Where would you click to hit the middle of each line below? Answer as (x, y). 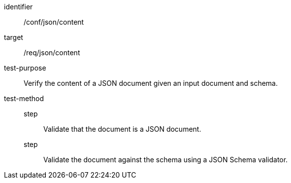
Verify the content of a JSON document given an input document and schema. (151, 83)
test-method (24, 98)
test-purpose (25, 68)
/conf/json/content (54, 22)
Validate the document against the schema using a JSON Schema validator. (166, 160)
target (14, 37)
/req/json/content (52, 53)
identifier (18, 7)
